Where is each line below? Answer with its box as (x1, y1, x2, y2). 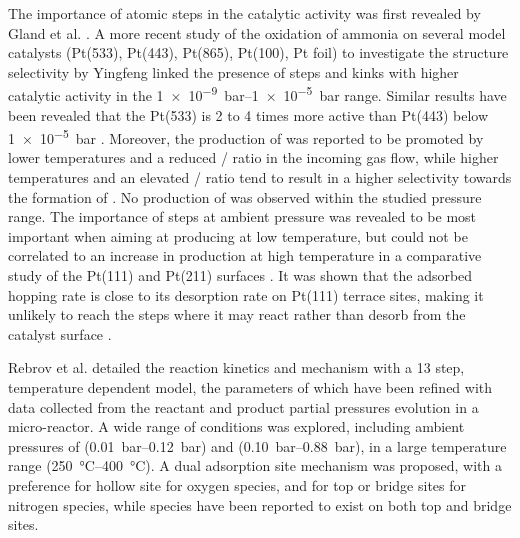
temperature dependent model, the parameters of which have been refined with (8, 377, 493, 397)
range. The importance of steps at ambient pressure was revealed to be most (8, 206, 477, 227)
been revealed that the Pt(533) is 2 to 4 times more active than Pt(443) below (8, 104, 489, 125)
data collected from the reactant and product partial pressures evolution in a (8, 396, 479, 417)
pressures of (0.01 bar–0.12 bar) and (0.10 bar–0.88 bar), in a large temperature (8, 435, 507, 456)
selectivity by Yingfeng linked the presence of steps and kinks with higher (8, 61, 459, 82)
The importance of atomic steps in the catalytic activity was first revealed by (8, 3, 481, 23)
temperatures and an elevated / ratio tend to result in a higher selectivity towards (8, 167, 512, 188)
